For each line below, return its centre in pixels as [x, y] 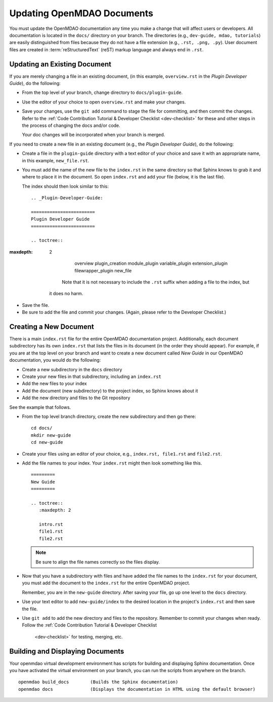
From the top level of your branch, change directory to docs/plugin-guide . [102, 93]
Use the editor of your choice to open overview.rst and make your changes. [104, 102]
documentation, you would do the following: [55, 360]
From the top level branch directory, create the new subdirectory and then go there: [109, 416]
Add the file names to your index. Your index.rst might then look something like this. [112, 463]
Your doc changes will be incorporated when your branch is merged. [94, 135]
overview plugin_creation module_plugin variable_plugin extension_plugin [151, 263]
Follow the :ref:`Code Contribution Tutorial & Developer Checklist [89, 625]
